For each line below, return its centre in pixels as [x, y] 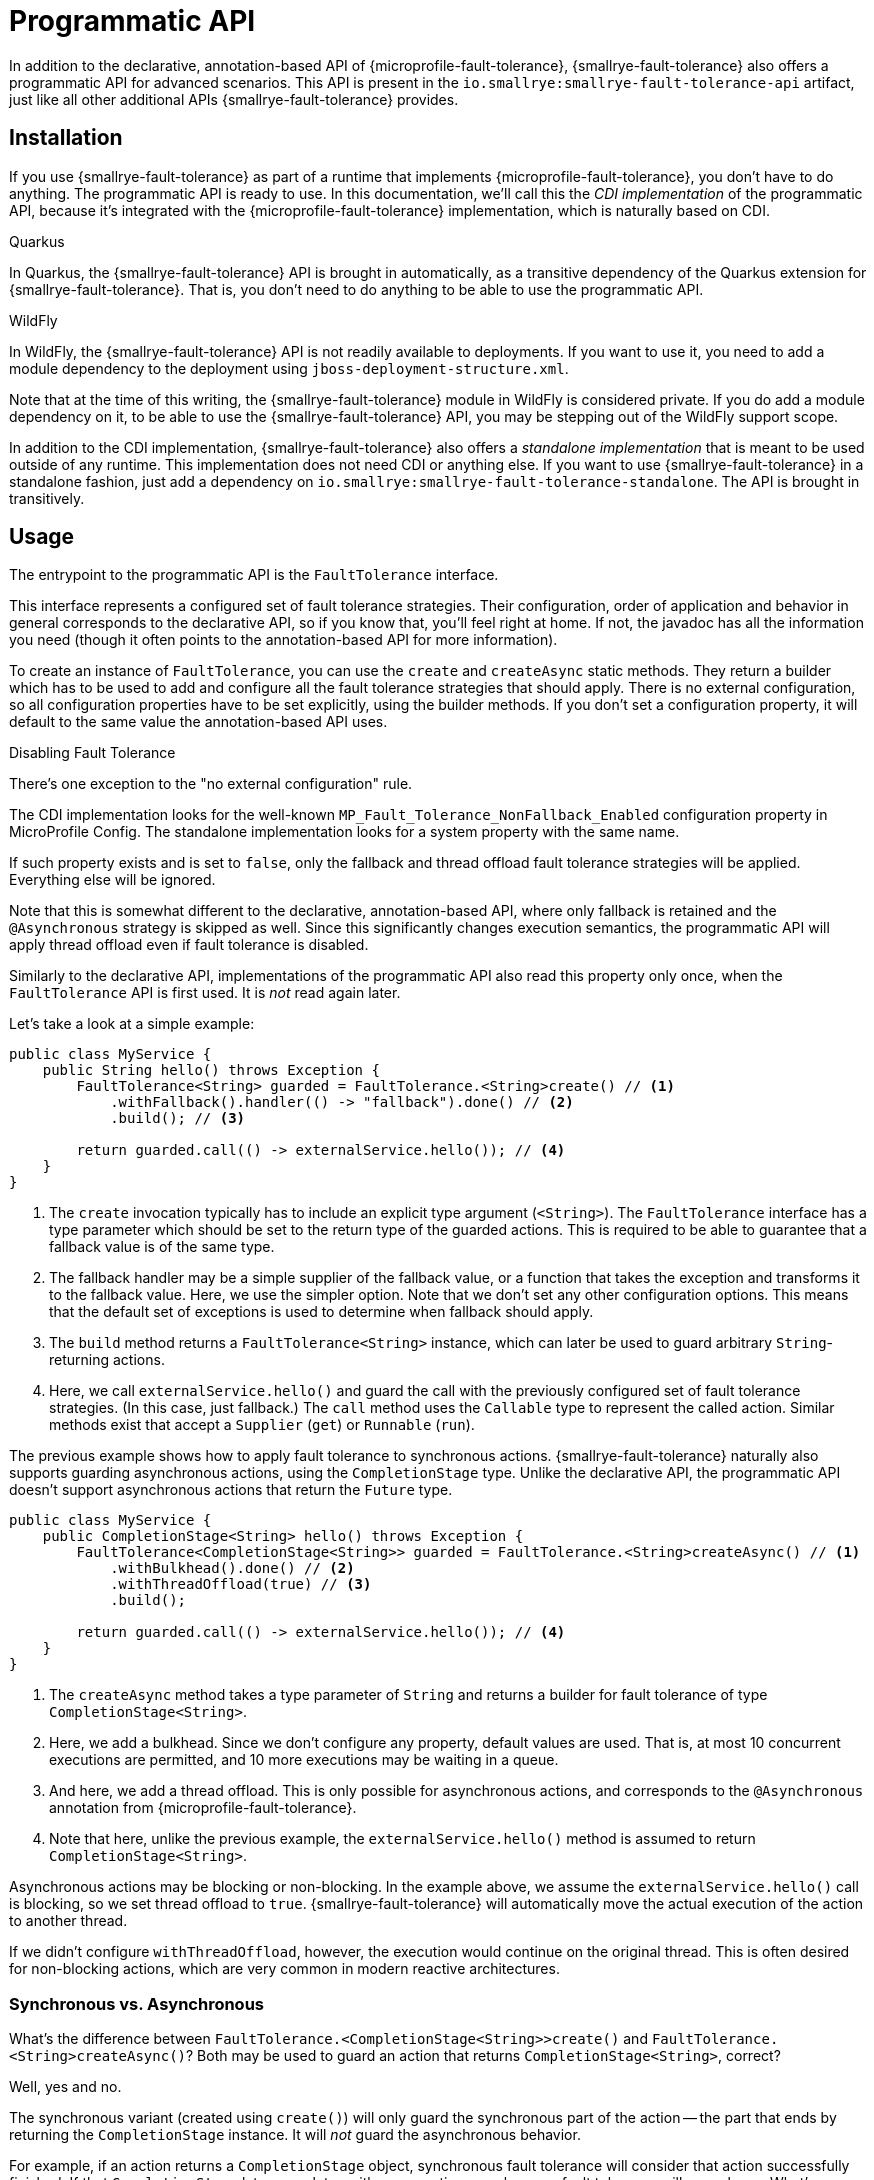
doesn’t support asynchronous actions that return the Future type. [231, 1490]
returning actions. [107, 1360]
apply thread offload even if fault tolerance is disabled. [189, 945]
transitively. [47, 498]
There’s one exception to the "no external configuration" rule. [211, 784]
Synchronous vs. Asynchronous [136, 2003]
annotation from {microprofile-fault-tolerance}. [203, 1808]
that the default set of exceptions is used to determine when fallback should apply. [321, 1312]
